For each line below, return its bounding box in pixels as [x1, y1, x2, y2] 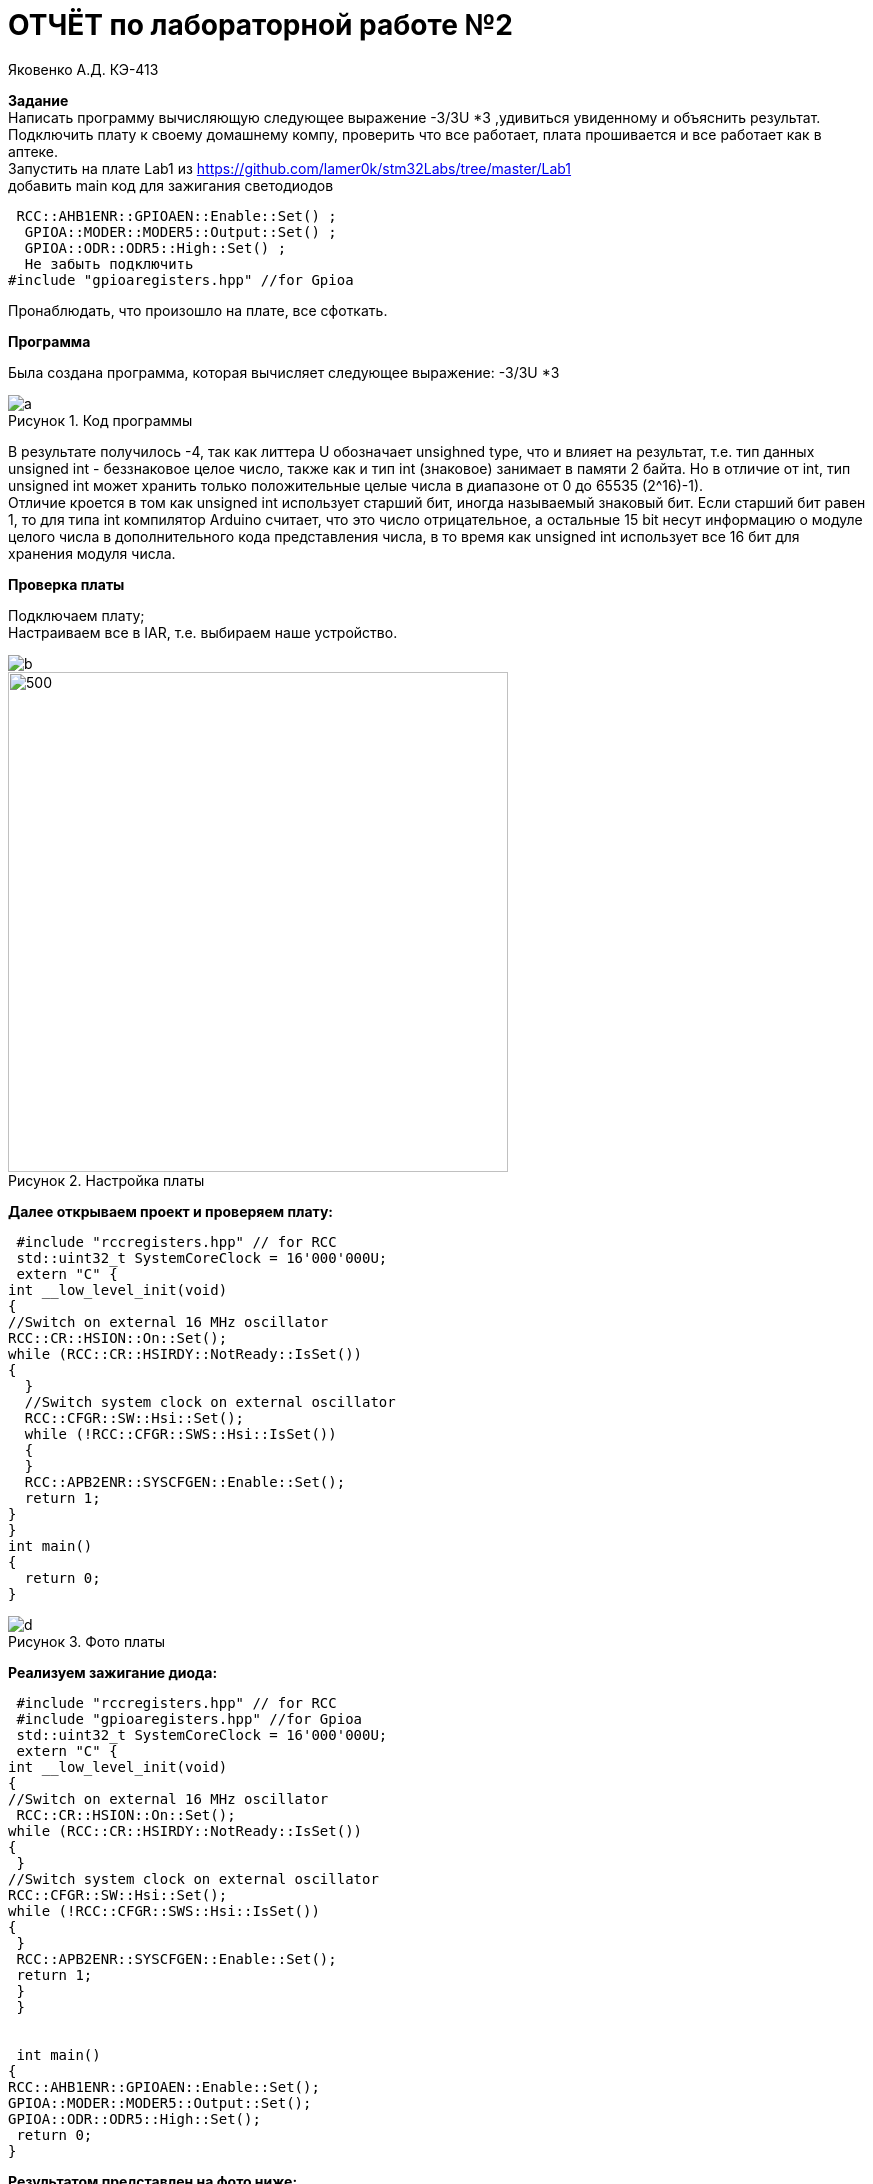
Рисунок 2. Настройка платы [8, 1171, 205, 1189]
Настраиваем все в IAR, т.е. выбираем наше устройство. [8, 623, 398, 641]
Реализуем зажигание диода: [8, 1663, 218, 1681]
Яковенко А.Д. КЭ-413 [8, 60, 159, 78]
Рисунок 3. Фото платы [8, 1632, 165, 1650]
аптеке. [8, 142, 59, 160]
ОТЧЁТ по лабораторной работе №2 [8, 8, 513, 42]
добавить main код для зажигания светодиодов [8, 176, 334, 194]
